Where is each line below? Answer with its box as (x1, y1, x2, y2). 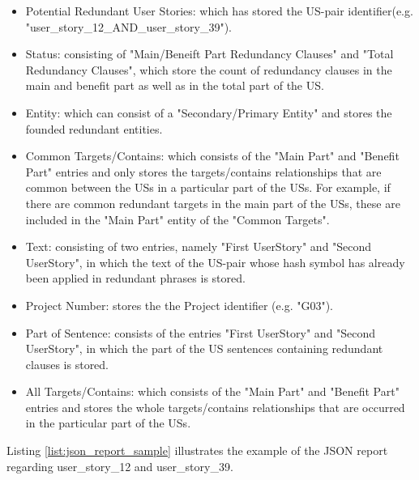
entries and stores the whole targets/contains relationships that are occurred (25, 398, 405, 415)
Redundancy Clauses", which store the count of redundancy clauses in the (25, 61, 392, 78)
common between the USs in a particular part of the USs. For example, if (25, 179, 391, 196)
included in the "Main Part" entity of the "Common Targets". (25, 210, 330, 227)
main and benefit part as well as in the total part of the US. (25, 77, 324, 94)
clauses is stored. (25, 355, 109, 372)
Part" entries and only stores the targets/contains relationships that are (25, 163, 382, 180)
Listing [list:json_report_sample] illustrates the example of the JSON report (6, 442, 388, 459)
